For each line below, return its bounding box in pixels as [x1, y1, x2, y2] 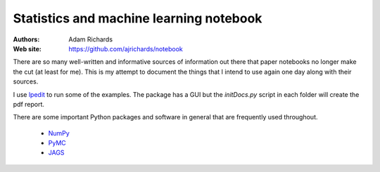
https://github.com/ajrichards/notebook [68, 44, 183, 53]
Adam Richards [68, 35, 113, 44]
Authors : [13, 35, 40, 44]
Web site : [13, 44, 42, 53]
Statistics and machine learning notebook [13, 11, 262, 26]
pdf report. [13, 100, 45, 108]
